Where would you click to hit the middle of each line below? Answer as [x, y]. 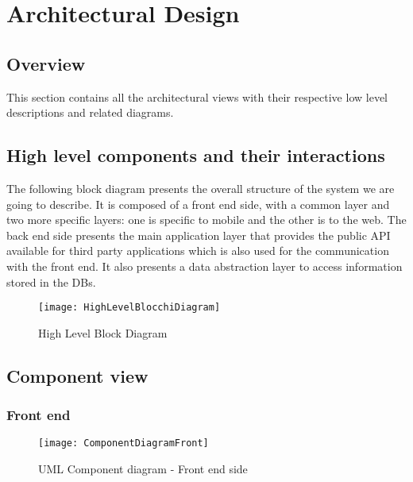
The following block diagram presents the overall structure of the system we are [201, 188]
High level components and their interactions [196, 155]
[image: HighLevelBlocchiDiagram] [129, 308]
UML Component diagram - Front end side [143, 469]
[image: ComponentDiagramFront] [124, 443]
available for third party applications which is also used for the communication [198, 251]
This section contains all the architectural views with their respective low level [197, 96]
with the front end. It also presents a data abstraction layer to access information [205, 266]
